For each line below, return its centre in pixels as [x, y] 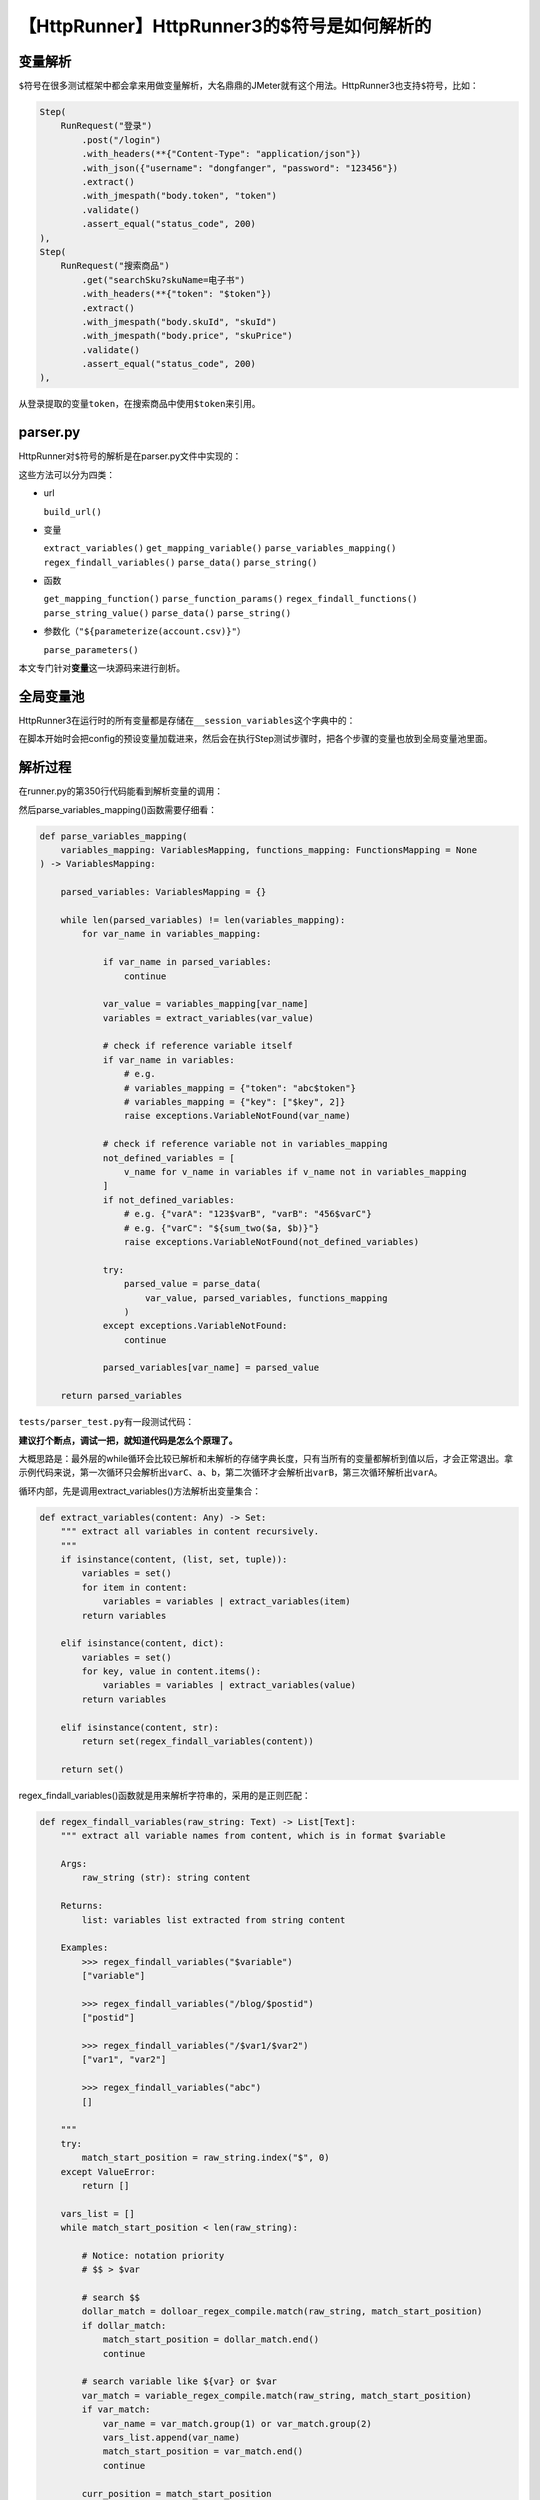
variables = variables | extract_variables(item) [226, 1601]
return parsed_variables [121, 1396]
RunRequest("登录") [106, 126]
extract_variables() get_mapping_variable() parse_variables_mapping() [220, 548]
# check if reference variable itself [198, 1046]
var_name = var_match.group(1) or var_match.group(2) [237, 2423]
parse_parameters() [91, 649]
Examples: [84, 1948]
